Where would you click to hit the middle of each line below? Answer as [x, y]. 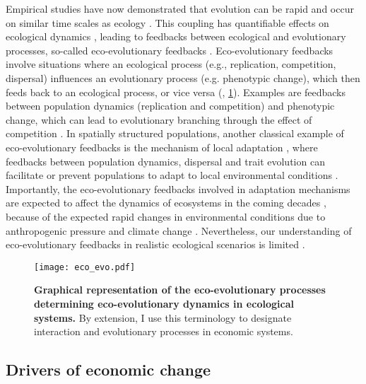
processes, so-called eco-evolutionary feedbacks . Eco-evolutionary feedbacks [170, 50]
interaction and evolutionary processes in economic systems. [164, 331]
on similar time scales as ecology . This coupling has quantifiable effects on [167, 22]
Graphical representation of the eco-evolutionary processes [180, 290]
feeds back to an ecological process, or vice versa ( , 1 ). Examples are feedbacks [176, 92]
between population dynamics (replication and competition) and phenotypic [170, 106]
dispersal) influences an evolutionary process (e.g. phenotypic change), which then [183, 77]
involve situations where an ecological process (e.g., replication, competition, [171, 64]
